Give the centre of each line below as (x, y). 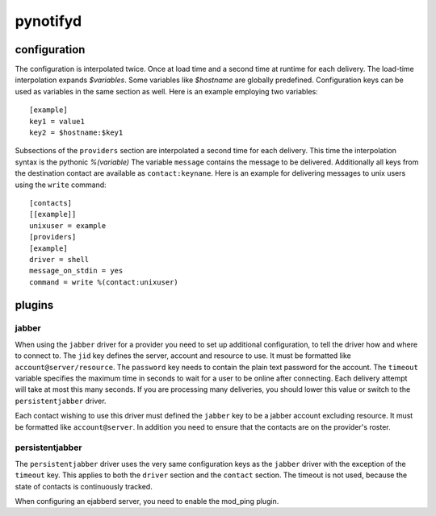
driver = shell (59, 259)
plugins (34, 305)
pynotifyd (48, 21)
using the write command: (61, 185)
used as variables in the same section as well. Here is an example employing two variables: (166, 91)
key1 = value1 (57, 121)
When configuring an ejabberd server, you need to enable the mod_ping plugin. (147, 501)
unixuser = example (68, 225)
